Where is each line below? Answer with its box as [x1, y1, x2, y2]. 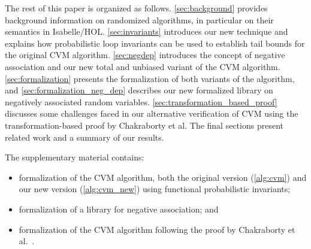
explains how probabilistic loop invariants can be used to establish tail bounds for [5, 37, 305, 49]
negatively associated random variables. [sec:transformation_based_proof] [5, 95, 277, 108]
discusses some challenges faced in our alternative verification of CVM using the [5, 107, 298, 120]
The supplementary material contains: [5, 151, 144, 163]
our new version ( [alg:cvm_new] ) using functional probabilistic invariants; [19, 183, 291, 195]
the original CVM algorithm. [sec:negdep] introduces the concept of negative [5, 48, 285, 61]
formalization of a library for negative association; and [19, 202, 219, 215]
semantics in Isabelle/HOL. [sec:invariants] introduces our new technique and [5, 25, 288, 38]
